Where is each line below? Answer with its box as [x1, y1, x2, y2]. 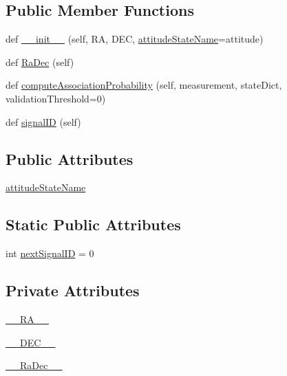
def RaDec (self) [6, 54, 74, 69]
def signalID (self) [6, 114, 81, 129]
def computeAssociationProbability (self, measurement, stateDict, [6, 78, 282, 92]
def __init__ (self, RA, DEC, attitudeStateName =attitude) [6, 32, 264, 46]
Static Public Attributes [6, 214, 181, 235]
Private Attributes [6, 280, 140, 301]
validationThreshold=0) [6, 91, 106, 105]
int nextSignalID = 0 [6, 246, 94, 261]
